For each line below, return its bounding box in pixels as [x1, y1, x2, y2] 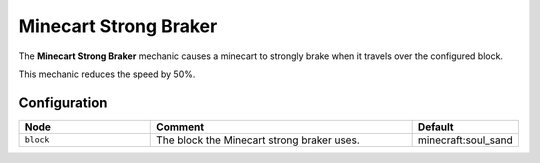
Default [417, 120, 454, 134]
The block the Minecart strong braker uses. [156, 133, 360, 147]
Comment [156, 120, 205, 134]
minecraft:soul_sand [417, 133, 514, 147]
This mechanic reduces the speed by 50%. [18, 68, 196, 80]
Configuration [18, 94, 108, 111]
